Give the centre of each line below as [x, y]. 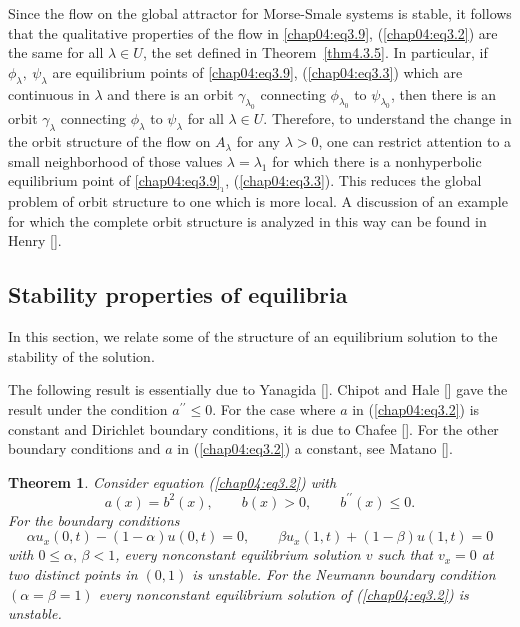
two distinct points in [73, 574]
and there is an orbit [170, 93]
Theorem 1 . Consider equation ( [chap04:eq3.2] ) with [172, 481]
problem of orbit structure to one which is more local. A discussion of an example [258, 201]
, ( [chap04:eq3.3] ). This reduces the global [353, 180]
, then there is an [443, 93]
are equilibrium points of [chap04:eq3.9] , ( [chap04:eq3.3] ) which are [257, 71]
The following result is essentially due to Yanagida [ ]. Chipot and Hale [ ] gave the [258, 389]
